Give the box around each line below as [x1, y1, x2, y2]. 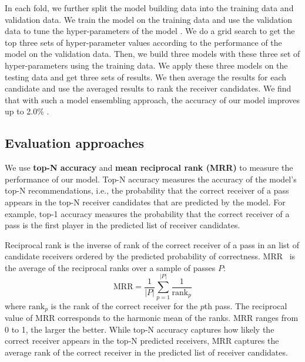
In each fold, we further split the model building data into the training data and [5, 2, 294, 13]
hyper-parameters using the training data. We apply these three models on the [5, 59, 288, 71]
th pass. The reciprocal [204, 299, 287, 312]
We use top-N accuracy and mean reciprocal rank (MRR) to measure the [5, 161, 293, 174]
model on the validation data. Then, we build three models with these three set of [5, 48, 300, 60]
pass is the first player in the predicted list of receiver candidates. [5, 219, 240, 231]
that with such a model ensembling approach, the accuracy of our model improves [5, 93, 300, 106]
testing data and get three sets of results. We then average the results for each [5, 70, 287, 83]
